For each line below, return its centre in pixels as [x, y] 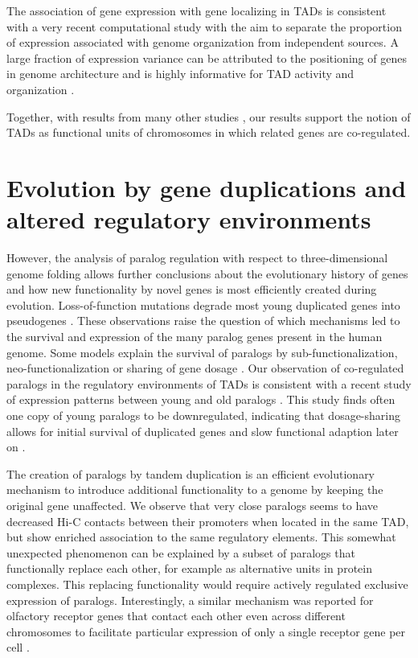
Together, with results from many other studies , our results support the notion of [209, 116]
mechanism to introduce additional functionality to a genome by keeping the [195, 489]
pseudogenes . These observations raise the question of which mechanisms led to [203, 321]
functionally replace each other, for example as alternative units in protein [189, 568]
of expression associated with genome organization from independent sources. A [203, 42]
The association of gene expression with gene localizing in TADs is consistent [197, 10]
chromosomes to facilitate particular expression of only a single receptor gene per [206, 631]
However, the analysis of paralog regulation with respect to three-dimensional [197, 258]
